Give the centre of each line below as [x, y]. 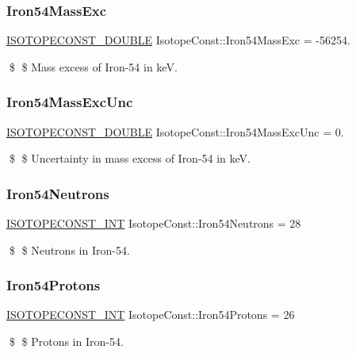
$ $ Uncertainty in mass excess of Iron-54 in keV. [130, 158]
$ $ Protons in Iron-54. [66, 341]
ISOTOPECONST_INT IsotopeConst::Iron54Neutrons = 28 [154, 223]
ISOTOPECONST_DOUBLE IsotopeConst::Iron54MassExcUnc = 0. [175, 131]
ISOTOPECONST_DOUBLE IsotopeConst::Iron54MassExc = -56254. [178, 40]
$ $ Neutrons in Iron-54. [69, 249]
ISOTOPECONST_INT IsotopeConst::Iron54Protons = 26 [151, 315]
